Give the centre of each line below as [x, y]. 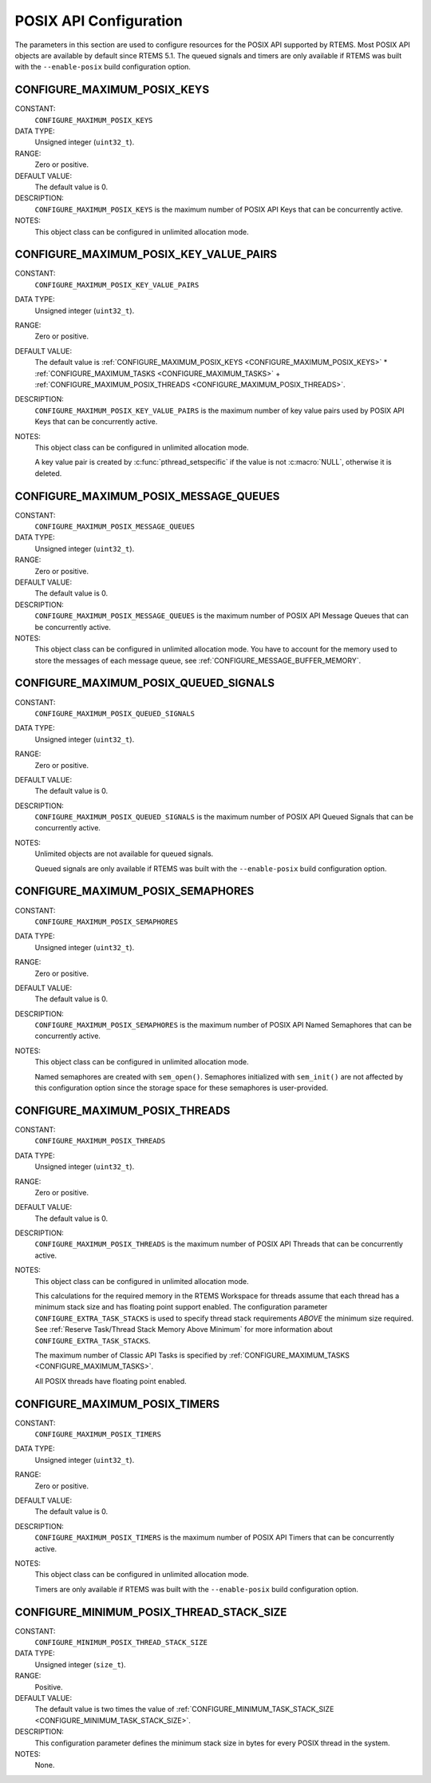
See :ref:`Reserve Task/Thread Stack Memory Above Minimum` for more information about [184, 1329]
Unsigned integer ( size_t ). [81, 1664]
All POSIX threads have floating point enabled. [111, 1381]
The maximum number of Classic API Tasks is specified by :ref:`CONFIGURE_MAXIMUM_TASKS [192, 1355]
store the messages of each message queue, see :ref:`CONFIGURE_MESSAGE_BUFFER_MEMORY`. [198, 660]
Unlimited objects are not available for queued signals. [124, 854]
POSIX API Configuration [99, 21]
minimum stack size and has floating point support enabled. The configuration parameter [181, 1307]
